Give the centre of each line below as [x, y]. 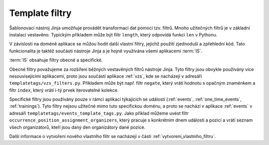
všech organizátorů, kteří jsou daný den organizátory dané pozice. [77, 127]
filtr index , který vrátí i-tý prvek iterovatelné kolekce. [64, 90]
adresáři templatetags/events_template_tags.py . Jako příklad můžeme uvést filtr [99, 113]
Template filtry [40, 13]
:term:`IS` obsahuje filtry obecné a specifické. [56, 60]
